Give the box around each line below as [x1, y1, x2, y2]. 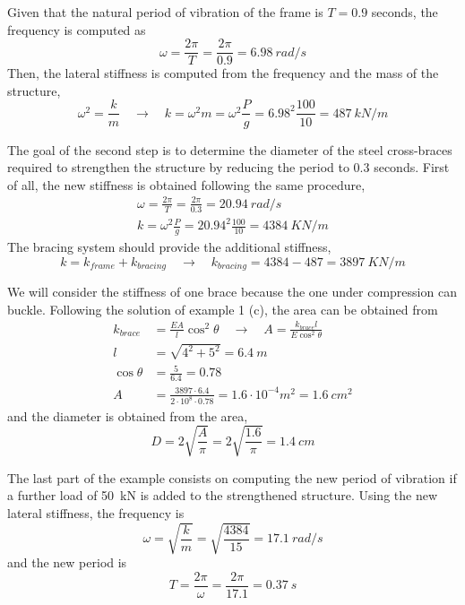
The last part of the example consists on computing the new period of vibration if [7, 468, 457, 487]
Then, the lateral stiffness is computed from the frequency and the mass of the [7, 64, 439, 82]
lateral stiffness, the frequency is [7, 503, 185, 522]
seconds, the [371, 3, 438, 21]
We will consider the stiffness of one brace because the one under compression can [7, 282, 457, 301]
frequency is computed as [7, 20, 146, 39]
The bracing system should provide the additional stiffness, [7, 238, 332, 256]
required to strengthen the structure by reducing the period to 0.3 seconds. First [7, 158, 450, 177]
